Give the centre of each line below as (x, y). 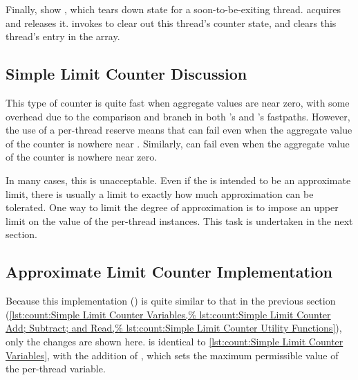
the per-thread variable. (56, 369)
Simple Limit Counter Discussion (126, 74)
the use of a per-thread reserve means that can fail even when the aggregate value (179, 130)
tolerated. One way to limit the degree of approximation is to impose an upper (172, 207)
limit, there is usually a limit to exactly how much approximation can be (160, 193)
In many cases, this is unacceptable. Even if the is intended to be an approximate (178, 180)
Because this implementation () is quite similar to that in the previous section (171, 301)
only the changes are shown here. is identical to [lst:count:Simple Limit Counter (175, 341)
